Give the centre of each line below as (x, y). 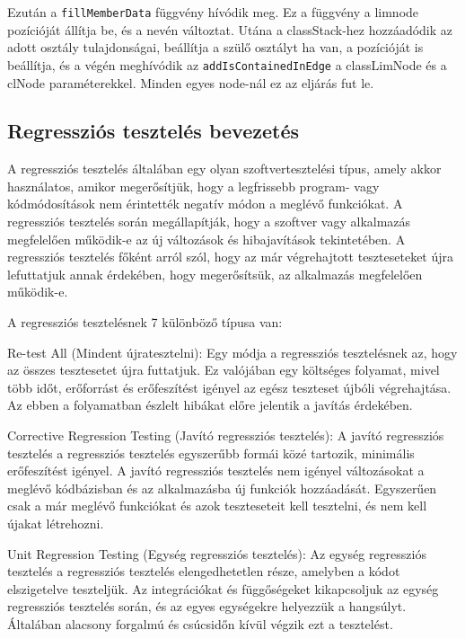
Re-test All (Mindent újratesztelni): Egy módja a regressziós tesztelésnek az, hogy (232, 352)
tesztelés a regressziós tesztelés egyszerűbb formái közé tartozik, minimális (211, 453)
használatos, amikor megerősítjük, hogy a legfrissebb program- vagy (193, 186)
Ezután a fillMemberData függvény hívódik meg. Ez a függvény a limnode (213, 12)
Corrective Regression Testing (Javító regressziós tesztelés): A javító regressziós (226, 435)
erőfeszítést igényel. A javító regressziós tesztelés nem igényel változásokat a (216, 470)
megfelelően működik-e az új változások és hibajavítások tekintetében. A (206, 239)
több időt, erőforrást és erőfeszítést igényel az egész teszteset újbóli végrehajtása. (229, 387)
